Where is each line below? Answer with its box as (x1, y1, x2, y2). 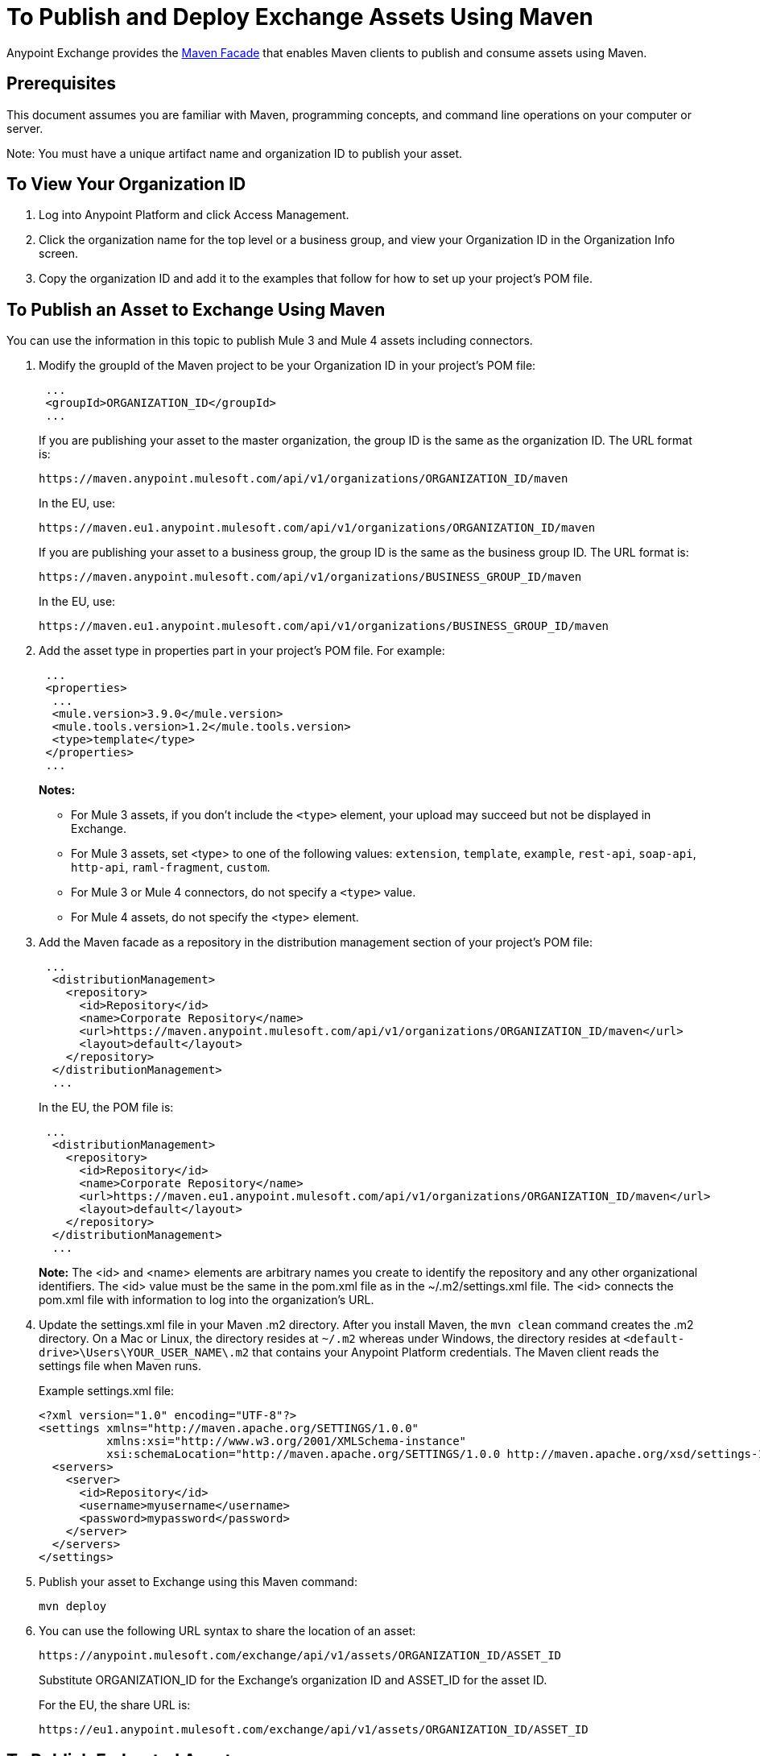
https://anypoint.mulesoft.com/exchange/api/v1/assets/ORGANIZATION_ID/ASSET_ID (39, 1649, 562, 1663)
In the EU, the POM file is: (39, 1100, 174, 1115)
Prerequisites (6, 73, 116, 94)
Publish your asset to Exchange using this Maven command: (39, 1575, 357, 1589)
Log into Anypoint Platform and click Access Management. (39, 208, 349, 222)
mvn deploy (39, 1600, 107, 1613)
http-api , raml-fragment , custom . (71, 860, 271, 875)
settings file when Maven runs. (39, 1359, 201, 1373)
